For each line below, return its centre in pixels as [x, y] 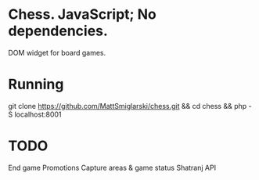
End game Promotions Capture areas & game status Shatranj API [112, 167]
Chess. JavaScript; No [82, 14]
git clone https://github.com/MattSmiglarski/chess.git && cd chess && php [128, 106]
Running [36, 85]
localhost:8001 [38, 114]
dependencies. [58, 31]
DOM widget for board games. [57, 52]
